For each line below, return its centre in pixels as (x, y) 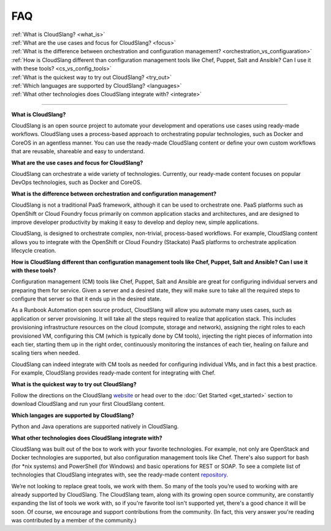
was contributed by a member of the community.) (74, 521)
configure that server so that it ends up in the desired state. (86, 299)
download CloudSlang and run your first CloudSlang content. (88, 404)
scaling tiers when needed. (45, 353)
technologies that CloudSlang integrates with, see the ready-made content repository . (120, 475)
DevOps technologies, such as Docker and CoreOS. (77, 182)
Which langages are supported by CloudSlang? (73, 415)
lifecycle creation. (34, 251)
